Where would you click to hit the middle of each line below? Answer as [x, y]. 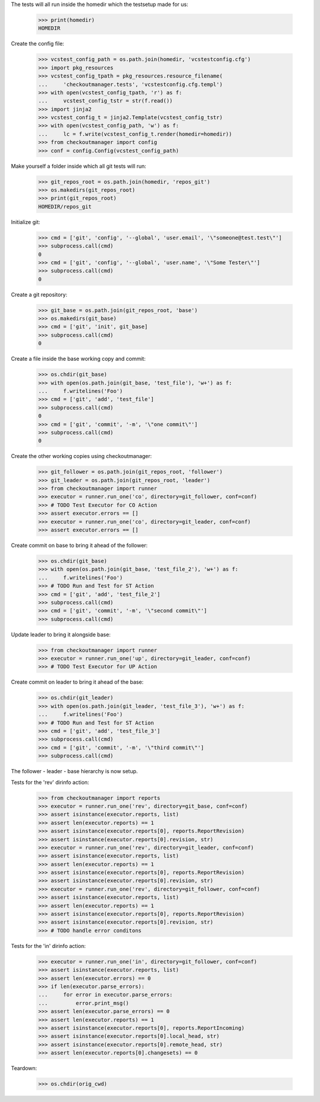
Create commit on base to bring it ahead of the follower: [79, 546]
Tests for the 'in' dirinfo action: [48, 946]
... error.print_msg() [84, 1003]
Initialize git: [26, 222]
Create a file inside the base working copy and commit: [78, 359]
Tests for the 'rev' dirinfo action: [50, 782]
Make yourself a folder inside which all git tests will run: [79, 166]
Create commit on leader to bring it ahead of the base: [77, 682]
